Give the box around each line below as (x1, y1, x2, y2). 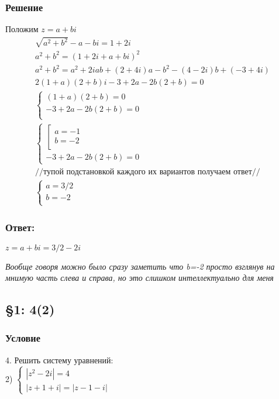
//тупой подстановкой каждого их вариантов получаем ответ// (35, 167, 260, 176)
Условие (5, 331, 40, 345)
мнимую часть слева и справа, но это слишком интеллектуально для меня (5, 271, 274, 284)
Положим (5, 23, 39, 35)
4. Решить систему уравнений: (5, 353, 113, 366)
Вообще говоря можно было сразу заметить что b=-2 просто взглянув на (5, 260, 275, 272)
